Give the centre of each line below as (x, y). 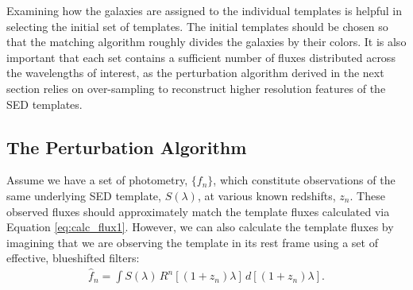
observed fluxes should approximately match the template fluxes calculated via (198, 211)
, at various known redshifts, (266, 195)
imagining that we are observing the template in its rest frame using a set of (192, 242)
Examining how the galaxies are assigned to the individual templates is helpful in (205, 10)
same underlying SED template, (84, 195)
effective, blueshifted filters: (73, 258)
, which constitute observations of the (304, 180)
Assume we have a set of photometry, (97, 180)
